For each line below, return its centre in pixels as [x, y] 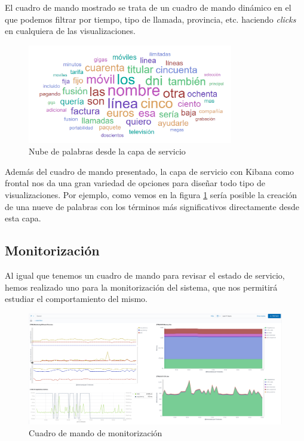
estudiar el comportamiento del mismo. [76, 299]
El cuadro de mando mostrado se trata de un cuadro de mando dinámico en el [148, 7]
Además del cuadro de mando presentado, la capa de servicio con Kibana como [150, 171]
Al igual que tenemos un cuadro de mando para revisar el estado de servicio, [145, 275]
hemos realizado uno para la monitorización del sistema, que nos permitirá [141, 287]
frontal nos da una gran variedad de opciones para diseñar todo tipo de [135, 183]
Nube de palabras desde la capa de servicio [107, 151]
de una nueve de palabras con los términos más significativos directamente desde [152, 206]
